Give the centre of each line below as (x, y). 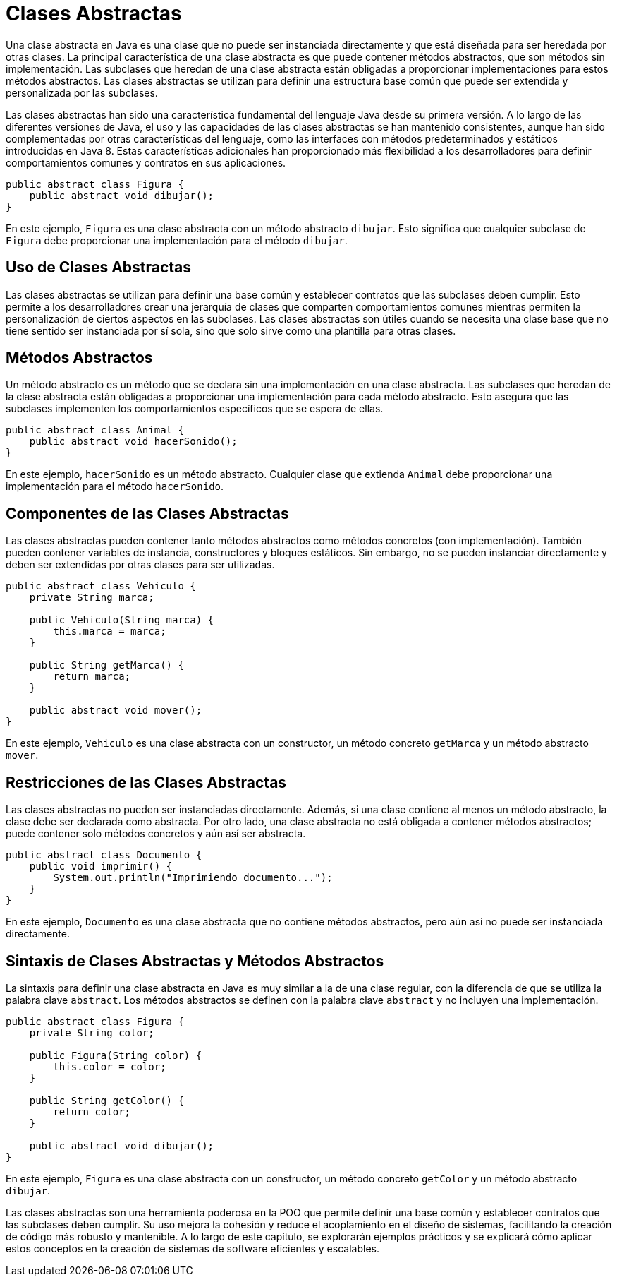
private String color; (92, 1032)
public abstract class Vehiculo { (101, 586)
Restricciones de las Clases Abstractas (146, 782)
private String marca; (92, 598)
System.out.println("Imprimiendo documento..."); (193, 878)
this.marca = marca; (110, 631)
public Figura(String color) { (116, 1055)
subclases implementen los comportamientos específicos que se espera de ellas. (195, 409)
